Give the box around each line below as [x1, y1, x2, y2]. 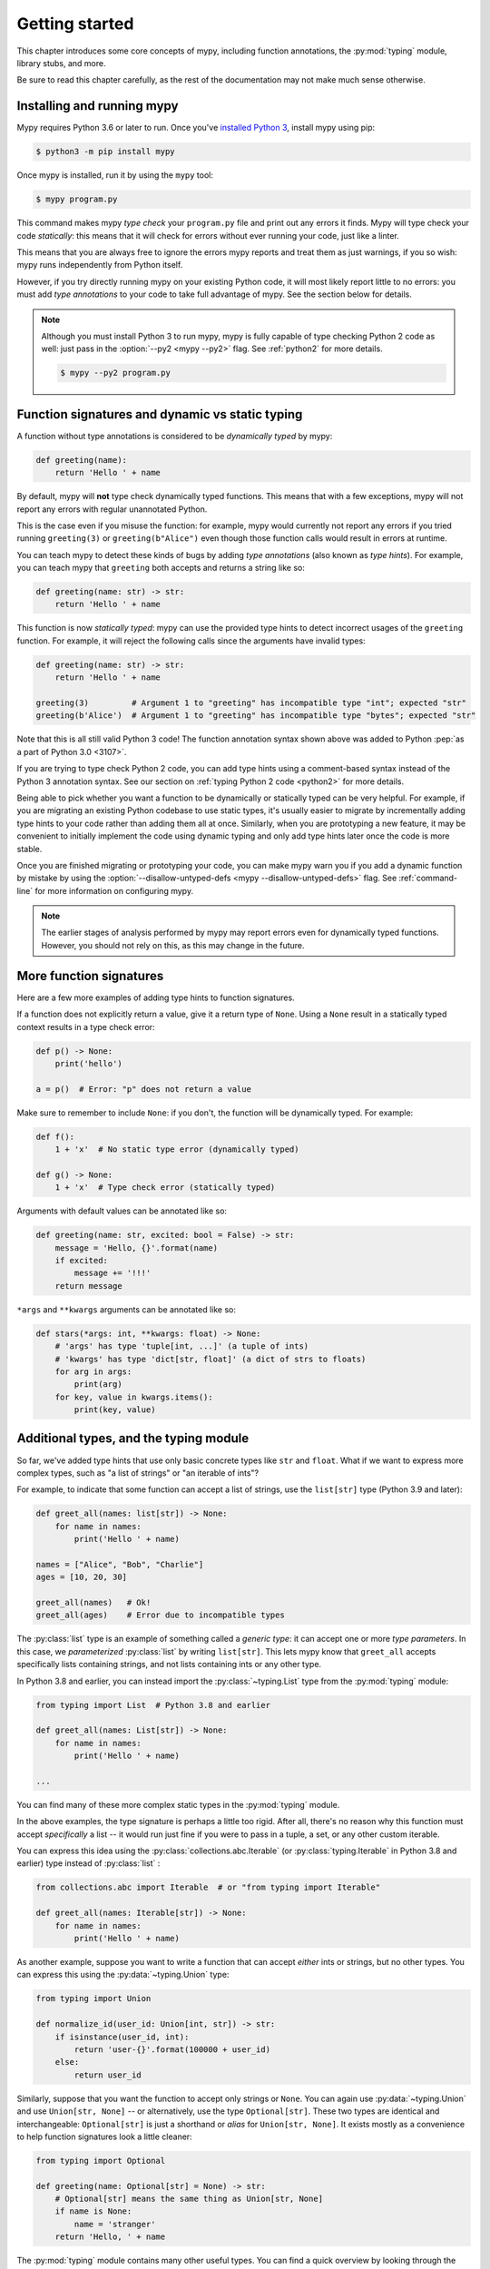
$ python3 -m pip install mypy [35, 146, 176, 157]
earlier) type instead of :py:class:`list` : [16, 1858, 161, 1869]
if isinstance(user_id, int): [54, 2031, 190, 2042]
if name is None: [54, 2206, 132, 2216]
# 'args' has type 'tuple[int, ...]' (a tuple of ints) [54, 1341, 309, 1351]
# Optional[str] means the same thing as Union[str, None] [54, 2194, 324, 2205]
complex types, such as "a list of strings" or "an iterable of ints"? [16, 1467, 260, 1478]
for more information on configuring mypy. [34, 885, 194, 896]
